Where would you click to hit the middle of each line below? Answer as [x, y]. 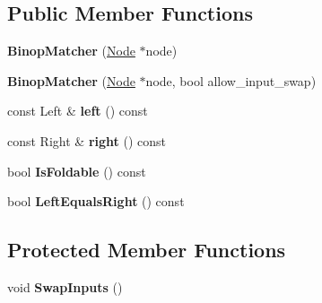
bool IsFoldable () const [77, 171]
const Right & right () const [87, 140]
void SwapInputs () [65, 286]
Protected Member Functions [147, 250]
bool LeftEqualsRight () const [96, 201]
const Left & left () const [78, 111]
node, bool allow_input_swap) [231, 80]
